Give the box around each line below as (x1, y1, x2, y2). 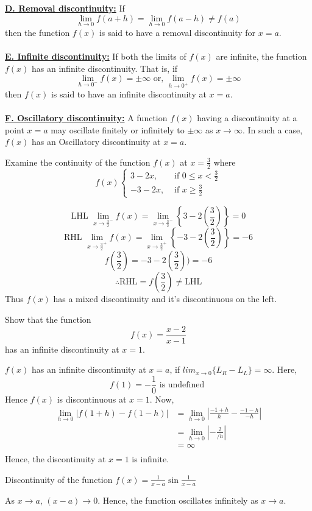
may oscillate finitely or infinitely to (51, 123, 185, 136)
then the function (5, 26, 70, 38)
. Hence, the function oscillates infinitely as (97, 493, 258, 506)
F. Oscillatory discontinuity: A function (5, 111, 168, 124)
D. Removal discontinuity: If (5, 2, 125, 14)
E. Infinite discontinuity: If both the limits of (5, 50, 186, 62)
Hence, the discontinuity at (5, 453, 106, 465)
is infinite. (132, 453, 169, 465)
